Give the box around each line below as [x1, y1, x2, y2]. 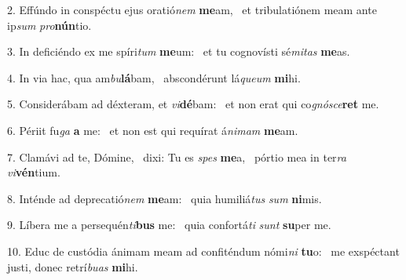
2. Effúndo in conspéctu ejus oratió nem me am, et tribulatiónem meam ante [7, 2, 377, 17]
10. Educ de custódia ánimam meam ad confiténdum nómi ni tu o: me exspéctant [7, 242, 400, 259]
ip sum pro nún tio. [7, 16, 92, 33]
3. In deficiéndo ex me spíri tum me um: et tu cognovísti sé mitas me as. [7, 43, 350, 60]
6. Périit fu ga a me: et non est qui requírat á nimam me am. [7, 122, 298, 138]
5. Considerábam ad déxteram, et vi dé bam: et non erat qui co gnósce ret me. [7, 96, 379, 112]
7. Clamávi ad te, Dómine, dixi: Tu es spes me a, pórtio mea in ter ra [7, 148, 346, 165]
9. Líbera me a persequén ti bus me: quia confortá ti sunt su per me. [7, 216, 331, 233]
